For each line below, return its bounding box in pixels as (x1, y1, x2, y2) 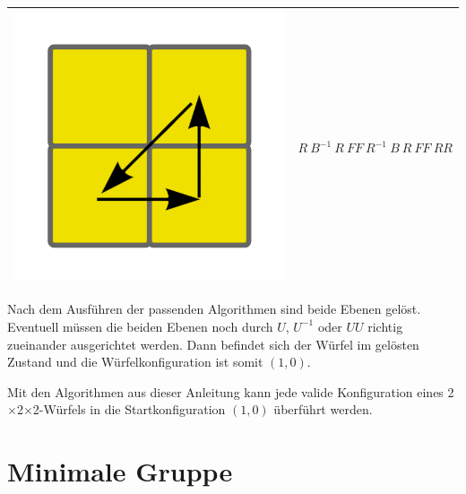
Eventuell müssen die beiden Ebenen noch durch (7, 316, 273, 335)
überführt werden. (273, 400, 373, 419)
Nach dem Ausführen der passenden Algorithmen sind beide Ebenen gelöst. (7, 299, 421, 318)
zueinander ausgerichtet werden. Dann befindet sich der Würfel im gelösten (7, 334, 419, 353)
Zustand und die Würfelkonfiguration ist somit (7, 352, 263, 371)
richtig (367, 316, 403, 335)
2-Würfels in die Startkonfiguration (32, 400, 226, 419)
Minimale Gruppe (7, 453, 233, 490)
